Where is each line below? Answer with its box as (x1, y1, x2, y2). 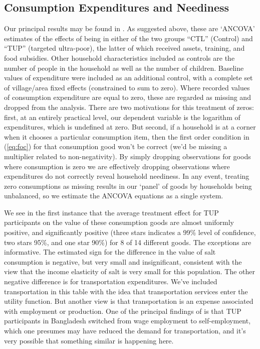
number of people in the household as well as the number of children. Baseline (4, 62, 244, 73)
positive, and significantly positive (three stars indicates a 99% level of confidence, (4, 227, 256, 238)
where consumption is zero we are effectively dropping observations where (4, 161, 230, 171)
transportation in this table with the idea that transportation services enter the (4, 286, 248, 296)
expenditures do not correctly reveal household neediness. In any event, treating (4, 171, 249, 181)
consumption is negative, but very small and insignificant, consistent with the (4, 256, 242, 267)
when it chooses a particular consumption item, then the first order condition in (4, 131, 249, 142)
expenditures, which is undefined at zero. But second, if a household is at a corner (4, 122, 256, 132)
